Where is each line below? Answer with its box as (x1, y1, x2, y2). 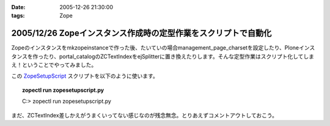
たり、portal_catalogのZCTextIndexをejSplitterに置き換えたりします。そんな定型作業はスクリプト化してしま (43, 53, 315, 60)
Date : (11, 4, 26, 10)
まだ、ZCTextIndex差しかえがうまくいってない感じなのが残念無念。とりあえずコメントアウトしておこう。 (11, 111, 278, 119)
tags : (11, 12, 25, 20)
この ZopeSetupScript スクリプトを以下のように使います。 (11, 72, 158, 80)
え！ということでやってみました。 (11, 61, 97, 69)
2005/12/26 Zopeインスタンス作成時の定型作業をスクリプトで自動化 (11, 28, 272, 39)
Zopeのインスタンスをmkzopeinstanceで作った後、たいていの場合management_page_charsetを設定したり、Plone (11, 44, 299, 51)
